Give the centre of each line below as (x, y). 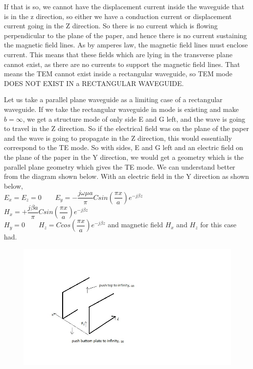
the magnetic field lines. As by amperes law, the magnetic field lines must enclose (126, 45)
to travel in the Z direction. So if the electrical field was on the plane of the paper (126, 128)
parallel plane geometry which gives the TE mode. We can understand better (120, 166)
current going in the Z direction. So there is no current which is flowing (111, 26)
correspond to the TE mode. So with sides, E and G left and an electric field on (124, 147)
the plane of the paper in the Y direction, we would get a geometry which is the (124, 157)
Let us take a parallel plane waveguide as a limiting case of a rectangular (113, 99)
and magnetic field (135, 225)
